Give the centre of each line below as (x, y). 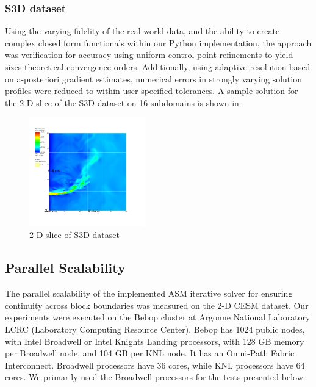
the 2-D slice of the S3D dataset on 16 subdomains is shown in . (125, 102)
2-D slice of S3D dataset (74, 235)
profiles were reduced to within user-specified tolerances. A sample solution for (152, 91)
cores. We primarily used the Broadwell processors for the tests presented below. (155, 377)
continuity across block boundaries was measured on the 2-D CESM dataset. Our (157, 305)
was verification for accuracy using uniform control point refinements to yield (149, 55)
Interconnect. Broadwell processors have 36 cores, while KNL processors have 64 (155, 365)
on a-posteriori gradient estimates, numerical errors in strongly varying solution (153, 78)
